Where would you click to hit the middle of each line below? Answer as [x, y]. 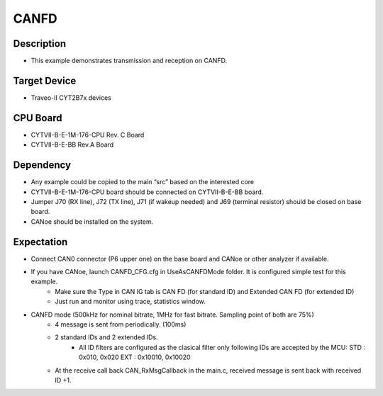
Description [40, 44]
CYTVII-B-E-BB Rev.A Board [72, 145]
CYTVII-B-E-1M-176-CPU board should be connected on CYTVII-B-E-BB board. [147, 192]
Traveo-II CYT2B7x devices [71, 97]
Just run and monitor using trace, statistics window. [130, 302]
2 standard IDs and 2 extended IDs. [107, 337]
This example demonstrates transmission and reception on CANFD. [129, 61]
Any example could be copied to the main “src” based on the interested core [143, 182]
